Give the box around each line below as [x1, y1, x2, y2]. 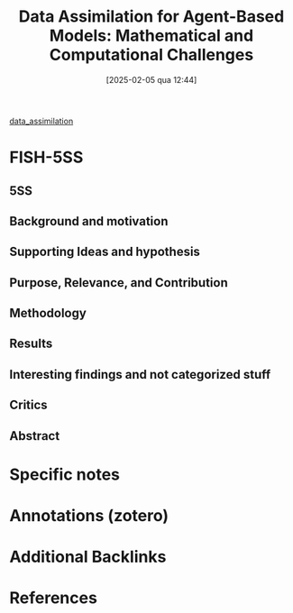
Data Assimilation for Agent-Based [18, 6, 285, 27]
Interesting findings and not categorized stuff [9, 367, 271, 382]
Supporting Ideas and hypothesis [9, 244, 201, 260]
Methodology [9, 306, 87, 321]
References [9, 588, 97, 608]
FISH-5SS [9, 147, 84, 168]
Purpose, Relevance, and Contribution [9, 275, 228, 290]
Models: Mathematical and [49, 25, 254, 46]
